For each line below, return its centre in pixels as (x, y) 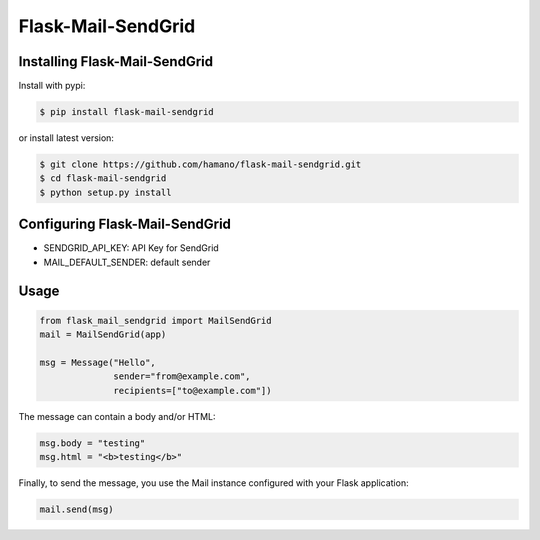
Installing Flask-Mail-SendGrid (116, 61)
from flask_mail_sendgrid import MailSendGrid (155, 320)
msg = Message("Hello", (98, 362)
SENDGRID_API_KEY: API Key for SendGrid (131, 248)
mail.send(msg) (76, 509)
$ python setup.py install (105, 192)
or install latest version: (66, 138)
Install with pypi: (52, 86)
